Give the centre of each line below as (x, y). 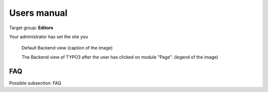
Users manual (38, 13)
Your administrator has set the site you (49, 37)
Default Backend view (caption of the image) (67, 48)
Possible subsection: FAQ (35, 83)
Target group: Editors (31, 28)
